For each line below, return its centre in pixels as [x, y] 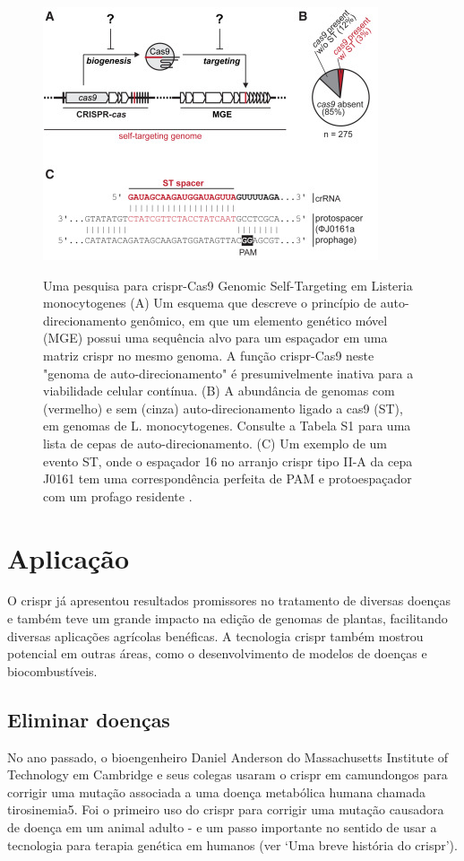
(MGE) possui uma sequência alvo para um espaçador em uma [215, 338]
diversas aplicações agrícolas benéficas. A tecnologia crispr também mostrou [215, 635]
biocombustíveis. [52, 670]
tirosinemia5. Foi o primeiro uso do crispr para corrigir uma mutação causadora [226, 809]
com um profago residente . [118, 496]
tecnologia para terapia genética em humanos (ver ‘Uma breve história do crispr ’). [232, 844]
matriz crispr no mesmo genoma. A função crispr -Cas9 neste [209, 355]
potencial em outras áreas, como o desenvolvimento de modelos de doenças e [217, 653]
